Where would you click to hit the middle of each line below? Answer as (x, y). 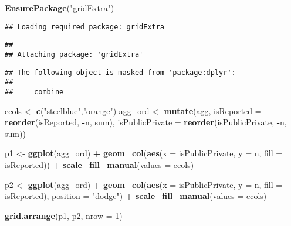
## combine (34, 92)
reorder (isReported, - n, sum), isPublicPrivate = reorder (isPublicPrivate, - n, (146, 122)
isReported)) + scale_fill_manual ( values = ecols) (99, 164)
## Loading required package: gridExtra (85, 27)
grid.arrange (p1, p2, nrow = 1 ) (64, 215)
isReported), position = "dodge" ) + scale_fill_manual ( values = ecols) (136, 196)
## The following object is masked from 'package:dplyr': (120, 72)
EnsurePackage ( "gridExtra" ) (60, 8)
